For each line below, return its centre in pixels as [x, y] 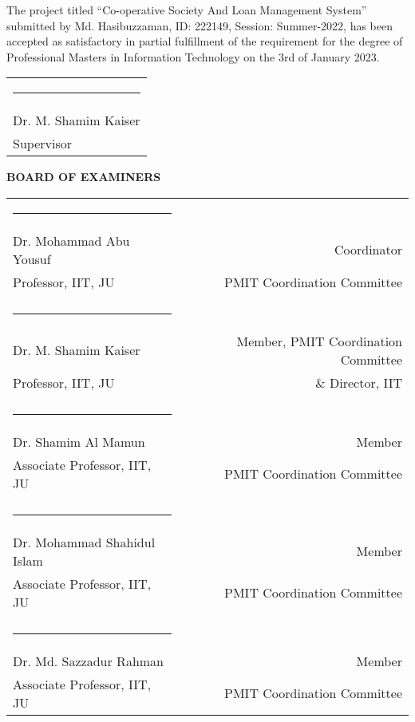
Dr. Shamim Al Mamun [79, 441]
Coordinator [368, 250]
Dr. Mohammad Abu [71, 240]
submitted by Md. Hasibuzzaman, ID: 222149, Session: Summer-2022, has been [200, 25]
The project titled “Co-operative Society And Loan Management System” [187, 10]
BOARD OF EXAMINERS [84, 177]
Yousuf [32, 258]
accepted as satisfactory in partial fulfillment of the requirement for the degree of [205, 41]
